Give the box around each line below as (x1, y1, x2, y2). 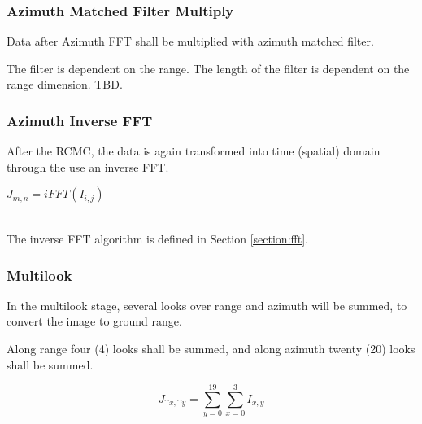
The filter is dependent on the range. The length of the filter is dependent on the (7, 59, 410, 76)
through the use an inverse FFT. (7, 158, 169, 175)
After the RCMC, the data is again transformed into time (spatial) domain (7, 142, 381, 160)
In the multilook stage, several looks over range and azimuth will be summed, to (7, 296, 407, 313)
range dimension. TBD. (7, 76, 123, 93)
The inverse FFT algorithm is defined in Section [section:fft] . (7, 230, 308, 247)
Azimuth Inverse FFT (7, 110, 153, 130)
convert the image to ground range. (7, 313, 182, 330)
